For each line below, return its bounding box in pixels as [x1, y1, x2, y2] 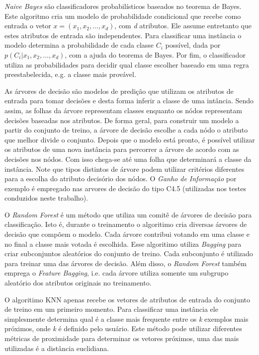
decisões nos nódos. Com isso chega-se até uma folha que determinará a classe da [4, 153, 252, 164]
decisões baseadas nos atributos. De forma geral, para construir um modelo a [4, 115, 239, 125]
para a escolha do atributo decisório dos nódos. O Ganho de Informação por [4, 173, 237, 184]
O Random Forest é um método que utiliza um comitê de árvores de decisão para [4, 209, 252, 219]
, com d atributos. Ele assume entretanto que [114, 20, 252, 31]
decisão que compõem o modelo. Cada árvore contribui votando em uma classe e [4, 229, 250, 239]
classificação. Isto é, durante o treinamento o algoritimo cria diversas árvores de [4, 219, 247, 229]
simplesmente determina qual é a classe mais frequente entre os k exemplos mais [4, 313, 249, 324]
